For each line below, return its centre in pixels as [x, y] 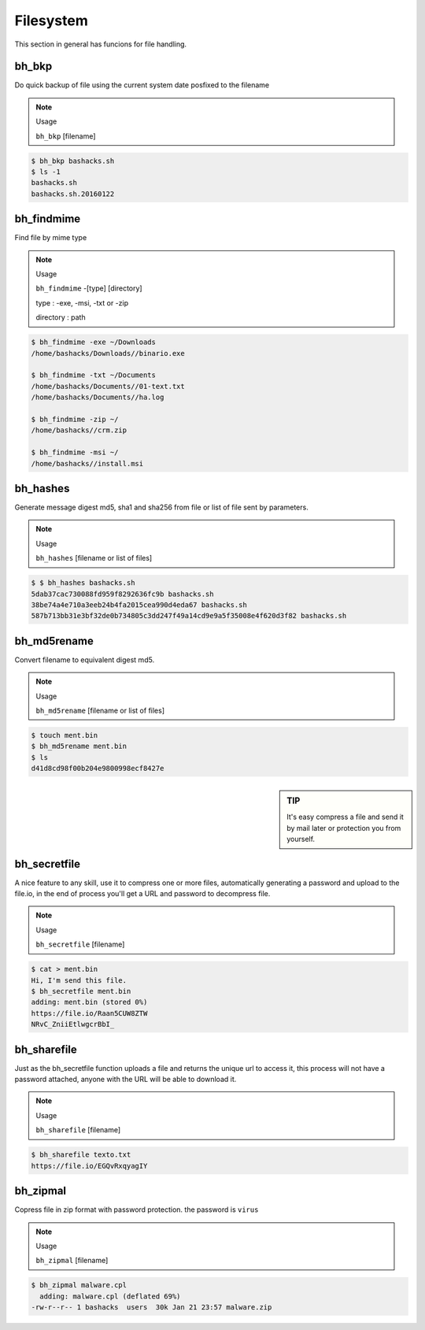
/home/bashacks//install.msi [87, 463]
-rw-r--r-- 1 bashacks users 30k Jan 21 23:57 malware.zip [152, 1308]
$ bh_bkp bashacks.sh [73, 161]
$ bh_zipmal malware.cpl [79, 1285]
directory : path [61, 317]
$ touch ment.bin [65, 735]
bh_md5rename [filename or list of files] [100, 711]
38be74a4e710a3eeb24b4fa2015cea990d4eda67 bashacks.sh [139, 605]
